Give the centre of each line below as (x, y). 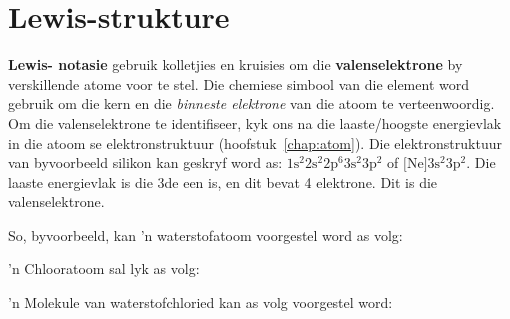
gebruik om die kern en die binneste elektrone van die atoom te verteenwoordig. (251, 103)
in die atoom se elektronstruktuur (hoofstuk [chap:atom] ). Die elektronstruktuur (255, 142)
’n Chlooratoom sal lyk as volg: (104, 268)
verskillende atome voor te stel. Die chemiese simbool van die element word (238, 83)
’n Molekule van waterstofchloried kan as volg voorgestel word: (200, 302)
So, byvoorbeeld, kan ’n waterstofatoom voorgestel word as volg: (205, 234)
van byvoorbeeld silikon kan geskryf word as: (145, 162)
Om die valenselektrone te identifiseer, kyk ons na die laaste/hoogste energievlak (255, 122)
